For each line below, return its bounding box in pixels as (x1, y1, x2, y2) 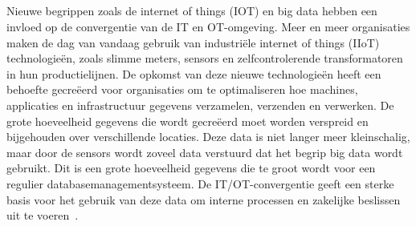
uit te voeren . (6, 207, 79, 224)
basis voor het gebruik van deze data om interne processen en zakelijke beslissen (6, 191, 401, 208)
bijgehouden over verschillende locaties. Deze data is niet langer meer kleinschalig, (6, 128, 410, 145)
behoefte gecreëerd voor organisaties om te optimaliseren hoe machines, (6, 81, 358, 98)
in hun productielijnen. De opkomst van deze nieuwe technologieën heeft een (6, 65, 381, 82)
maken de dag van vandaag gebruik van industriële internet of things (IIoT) (6, 34, 380, 50)
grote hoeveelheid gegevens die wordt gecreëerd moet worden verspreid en (6, 112, 369, 129)
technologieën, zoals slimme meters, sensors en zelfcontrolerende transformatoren (6, 50, 403, 67)
